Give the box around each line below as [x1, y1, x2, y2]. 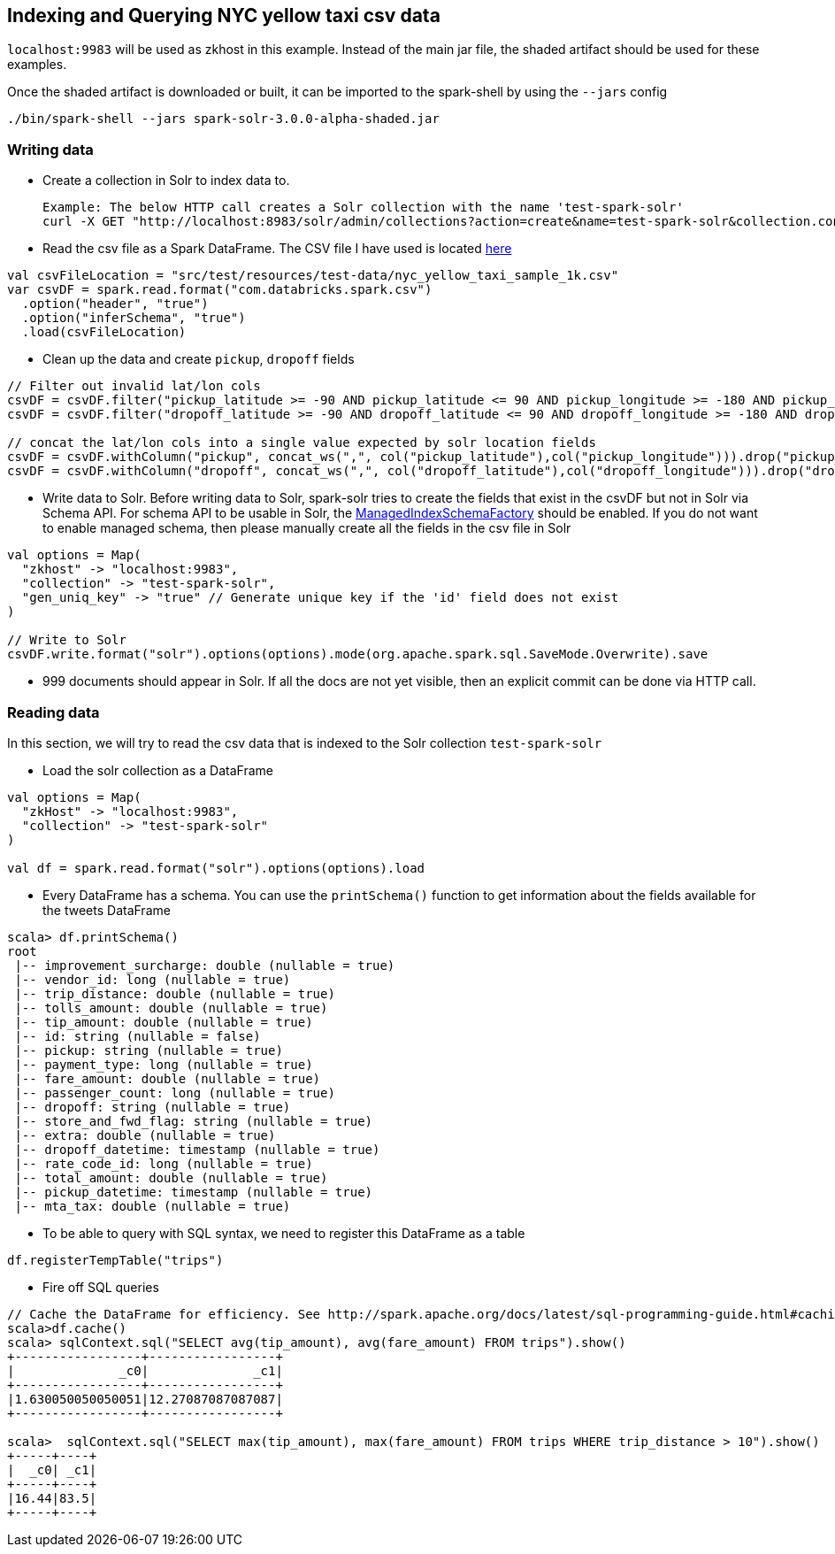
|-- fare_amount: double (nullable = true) [14, 1071, 321, 1086]
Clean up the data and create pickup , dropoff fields [42, 351, 355, 367]
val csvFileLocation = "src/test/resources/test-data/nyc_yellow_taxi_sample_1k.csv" [7, 268, 619, 283]
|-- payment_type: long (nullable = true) [14, 1057, 313, 1072]
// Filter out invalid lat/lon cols [7, 379, 261, 394]
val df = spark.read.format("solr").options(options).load [7, 860, 425, 875]
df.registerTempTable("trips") [7, 1252, 224, 1267]
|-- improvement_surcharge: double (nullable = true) [14, 958, 395, 973]
